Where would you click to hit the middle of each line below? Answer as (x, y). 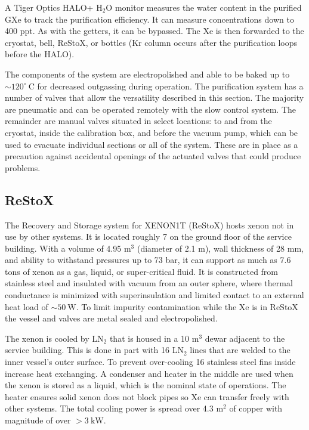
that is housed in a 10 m (154, 338)
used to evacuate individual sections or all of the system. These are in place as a (152, 144)
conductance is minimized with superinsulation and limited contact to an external (154, 295)
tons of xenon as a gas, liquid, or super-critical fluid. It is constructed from (142, 271)
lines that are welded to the (240, 350)
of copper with (256, 408)
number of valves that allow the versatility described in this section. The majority (154, 98)
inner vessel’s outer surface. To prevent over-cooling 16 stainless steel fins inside (150, 362)
